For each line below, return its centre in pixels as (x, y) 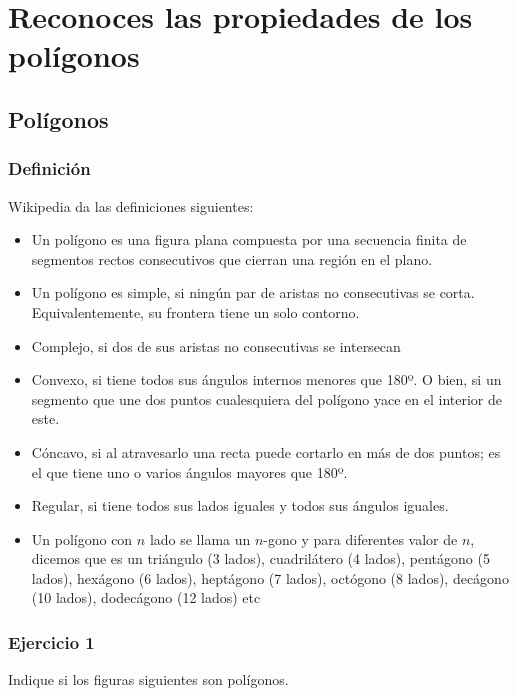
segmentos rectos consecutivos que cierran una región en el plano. (232, 258)
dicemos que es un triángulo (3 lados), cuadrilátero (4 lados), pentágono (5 (260, 558)
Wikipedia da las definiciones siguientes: (131, 205)
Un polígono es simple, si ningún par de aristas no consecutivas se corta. (253, 292)
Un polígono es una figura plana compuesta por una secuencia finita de (249, 239)
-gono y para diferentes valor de (360, 538)
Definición (49, 168)
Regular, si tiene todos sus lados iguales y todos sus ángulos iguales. (240, 505)
